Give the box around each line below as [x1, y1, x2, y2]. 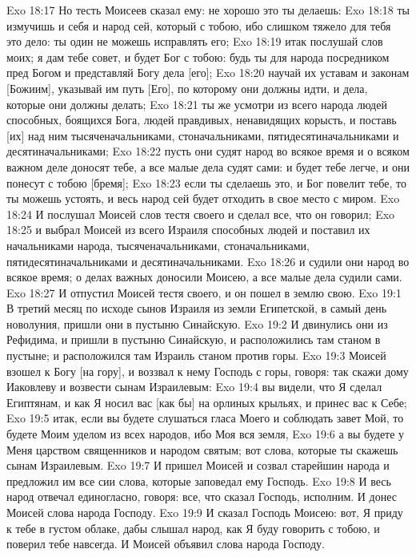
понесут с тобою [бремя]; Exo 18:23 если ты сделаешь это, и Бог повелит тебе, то [6, 174, 406, 191]
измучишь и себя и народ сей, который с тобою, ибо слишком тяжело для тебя [6, 17, 391, 34]
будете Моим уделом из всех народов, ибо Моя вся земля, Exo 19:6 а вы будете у [6, 426, 405, 442]
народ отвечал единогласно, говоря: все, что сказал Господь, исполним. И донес [6, 488, 397, 505]
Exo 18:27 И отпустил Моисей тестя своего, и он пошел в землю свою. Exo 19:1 [6, 284, 402, 301]
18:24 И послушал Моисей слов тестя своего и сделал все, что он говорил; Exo [6, 205, 395, 222]
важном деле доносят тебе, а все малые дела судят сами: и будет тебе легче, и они [6, 158, 410, 175]
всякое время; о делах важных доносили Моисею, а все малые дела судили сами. [6, 268, 402, 285]
